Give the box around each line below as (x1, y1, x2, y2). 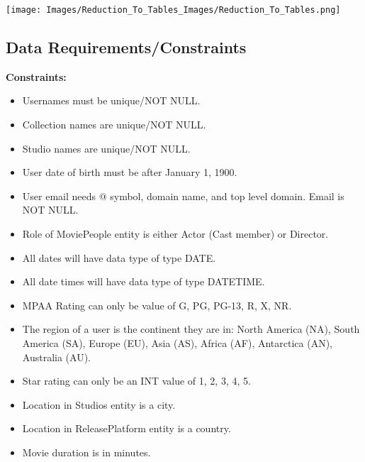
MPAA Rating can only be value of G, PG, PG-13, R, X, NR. (22, 297, 292, 312)
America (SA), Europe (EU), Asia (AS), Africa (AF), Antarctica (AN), (22, 335, 332, 350)
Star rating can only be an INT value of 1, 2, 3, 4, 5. (22, 373, 251, 388)
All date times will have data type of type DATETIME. (22, 274, 265, 289)
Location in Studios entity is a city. (22, 397, 176, 412)
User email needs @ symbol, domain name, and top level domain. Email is (22, 188, 344, 203)
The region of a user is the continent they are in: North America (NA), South (22, 321, 360, 336)
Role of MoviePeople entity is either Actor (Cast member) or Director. (22, 226, 329, 241)
